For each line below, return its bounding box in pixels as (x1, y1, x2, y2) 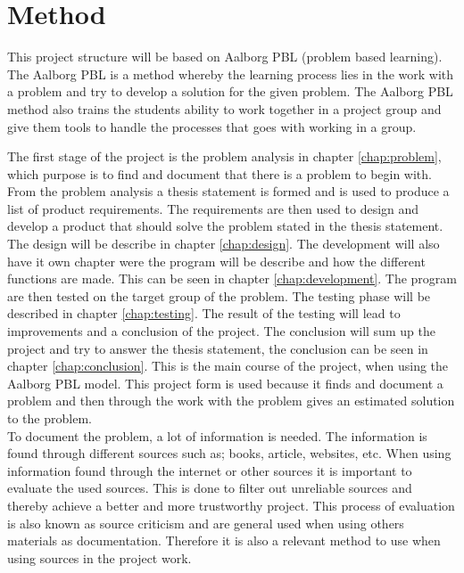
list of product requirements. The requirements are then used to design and (7, 199, 419, 217)
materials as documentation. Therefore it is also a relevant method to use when (7, 531, 441, 550)
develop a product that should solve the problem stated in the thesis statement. (7, 217, 443, 235)
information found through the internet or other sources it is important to (7, 461, 412, 479)
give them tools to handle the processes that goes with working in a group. (7, 117, 417, 135)
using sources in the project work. (7, 548, 192, 567)
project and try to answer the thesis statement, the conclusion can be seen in (7, 339, 428, 357)
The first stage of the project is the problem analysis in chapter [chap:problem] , (7, 147, 442, 166)
